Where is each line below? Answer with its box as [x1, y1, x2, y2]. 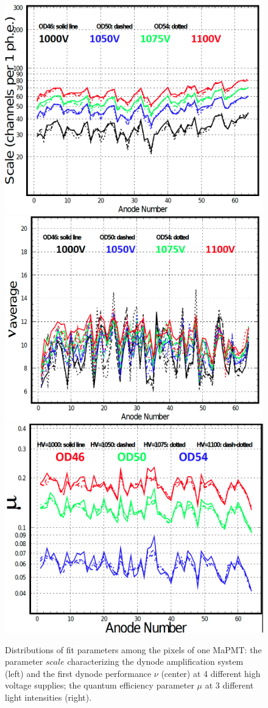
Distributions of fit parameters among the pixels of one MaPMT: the [5, 643, 262, 656]
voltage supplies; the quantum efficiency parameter [5, 679, 194, 692]
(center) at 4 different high [161, 667, 261, 679]
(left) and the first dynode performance [5, 667, 152, 679]
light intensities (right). [5, 690, 92, 703]
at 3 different [205, 679, 254, 692]
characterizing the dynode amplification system [67, 655, 244, 668]
